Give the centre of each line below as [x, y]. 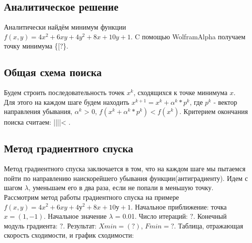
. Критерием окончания [214, 111]
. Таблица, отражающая [209, 225]
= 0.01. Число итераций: [151, 216]
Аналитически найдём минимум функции [65, 27]
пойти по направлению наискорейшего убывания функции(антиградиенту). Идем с [126, 178]
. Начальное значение [75, 216]
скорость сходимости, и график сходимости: [69, 235]
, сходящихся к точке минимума [181, 92]
